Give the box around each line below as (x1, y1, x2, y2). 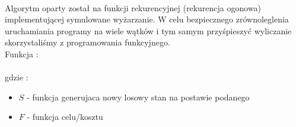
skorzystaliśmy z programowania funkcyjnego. (5, 36, 170, 48)
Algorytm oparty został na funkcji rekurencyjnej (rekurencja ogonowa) (5, 1, 262, 14)
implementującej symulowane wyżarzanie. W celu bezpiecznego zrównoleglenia (5, 13, 289, 25)
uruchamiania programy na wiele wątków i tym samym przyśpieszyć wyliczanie (5, 24, 292, 37)
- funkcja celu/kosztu (27, 110, 103, 123)
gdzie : (5, 71, 28, 83)
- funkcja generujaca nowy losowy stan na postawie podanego (27, 90, 250, 103)
